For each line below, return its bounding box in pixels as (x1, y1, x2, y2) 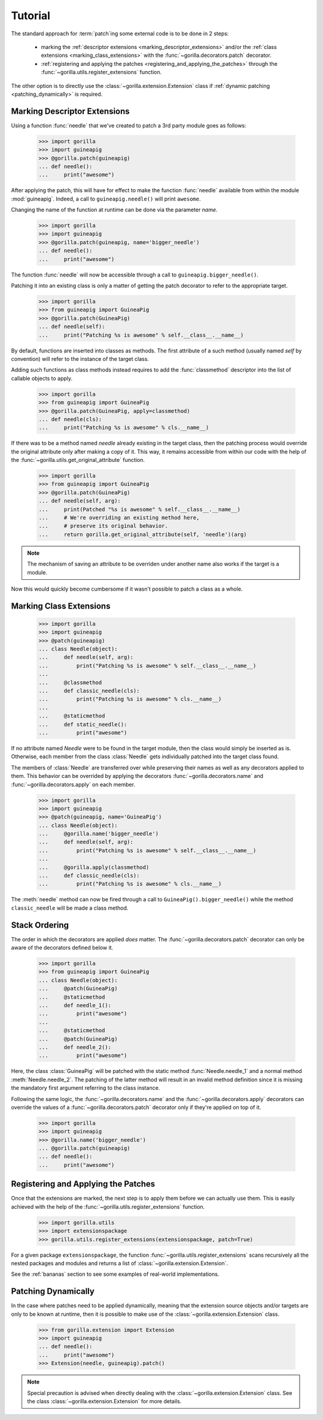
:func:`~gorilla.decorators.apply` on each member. (11, 781, 136, 788)
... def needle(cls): (38, 416, 102, 422)
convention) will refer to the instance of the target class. (11, 355, 150, 362)
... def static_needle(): (38, 721, 127, 728)
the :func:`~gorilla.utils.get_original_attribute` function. (11, 457, 145, 464)
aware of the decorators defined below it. (11, 944, 114, 951)
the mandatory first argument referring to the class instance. (11, 1084, 160, 1091)
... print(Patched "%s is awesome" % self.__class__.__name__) (38, 506, 241, 513)
